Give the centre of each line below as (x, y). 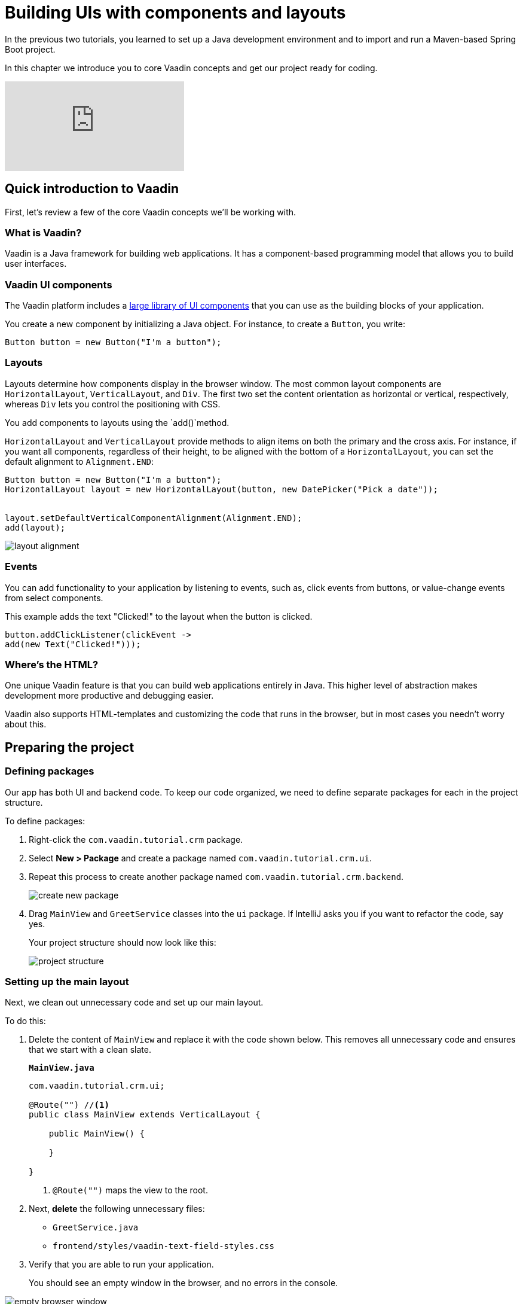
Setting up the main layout (67, 981)
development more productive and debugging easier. (109, 696)
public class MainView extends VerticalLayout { (145, 1115)
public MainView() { (97, 1134)
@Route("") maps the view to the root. (130, 1190)
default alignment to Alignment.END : (79, 461)
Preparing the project (70, 747)
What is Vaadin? (43, 232)
